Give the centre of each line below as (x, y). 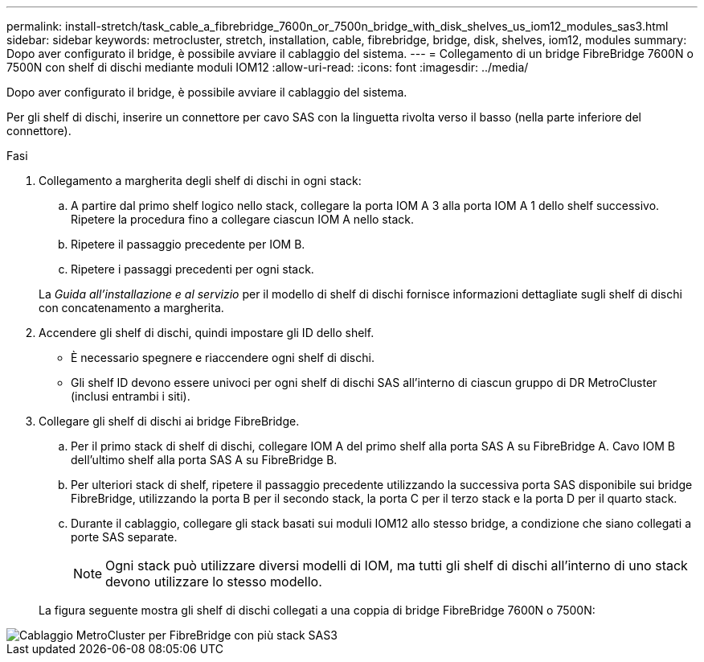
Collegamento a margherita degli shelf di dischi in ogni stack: (200, 181)
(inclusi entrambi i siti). (131, 396)
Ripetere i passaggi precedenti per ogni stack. (192, 269)
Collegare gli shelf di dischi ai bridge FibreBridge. (169, 421)
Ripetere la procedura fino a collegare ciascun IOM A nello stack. (242, 219)
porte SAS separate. (124, 537)
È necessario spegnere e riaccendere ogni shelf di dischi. (223, 358)
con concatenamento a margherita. (131, 308)
